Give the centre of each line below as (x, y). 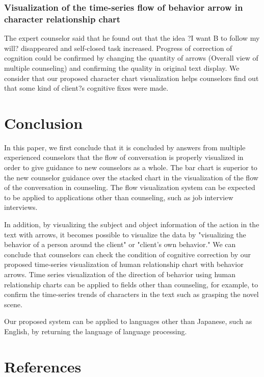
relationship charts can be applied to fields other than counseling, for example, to (131, 284)
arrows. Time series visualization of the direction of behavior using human (120, 274)
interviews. (21, 207)
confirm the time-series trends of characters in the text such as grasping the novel (131, 294)
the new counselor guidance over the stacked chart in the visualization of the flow (131, 177)
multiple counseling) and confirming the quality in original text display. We (122, 68)
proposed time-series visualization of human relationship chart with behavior (124, 264)
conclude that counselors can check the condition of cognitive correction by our (128, 254)
